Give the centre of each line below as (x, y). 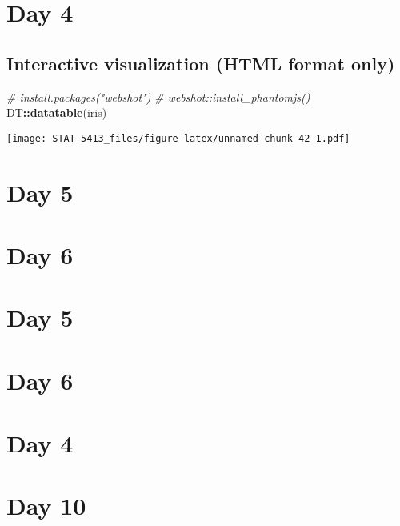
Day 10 (46, 506)
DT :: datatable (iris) (57, 112)
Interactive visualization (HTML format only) (201, 63)
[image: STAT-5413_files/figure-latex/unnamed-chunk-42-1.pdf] (178, 138)
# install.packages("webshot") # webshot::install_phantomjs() (158, 96)
